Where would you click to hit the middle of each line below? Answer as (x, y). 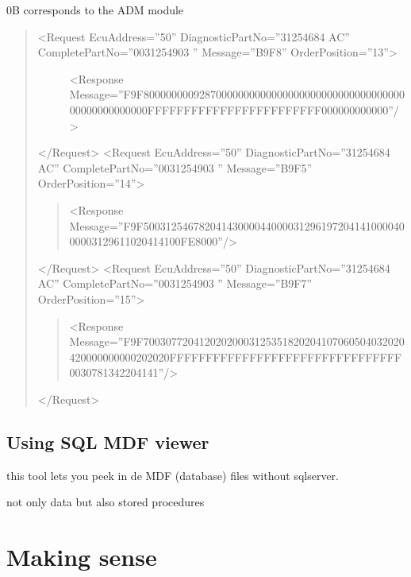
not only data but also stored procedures (106, 502)
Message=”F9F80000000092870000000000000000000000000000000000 (237, 94)
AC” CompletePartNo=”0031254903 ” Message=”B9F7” (175, 283)
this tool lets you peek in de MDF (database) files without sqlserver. (173, 475)
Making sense (82, 557)
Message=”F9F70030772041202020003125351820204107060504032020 (237, 341)
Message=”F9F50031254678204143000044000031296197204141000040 (237, 225)
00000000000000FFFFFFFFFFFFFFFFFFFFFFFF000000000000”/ (234, 109)
